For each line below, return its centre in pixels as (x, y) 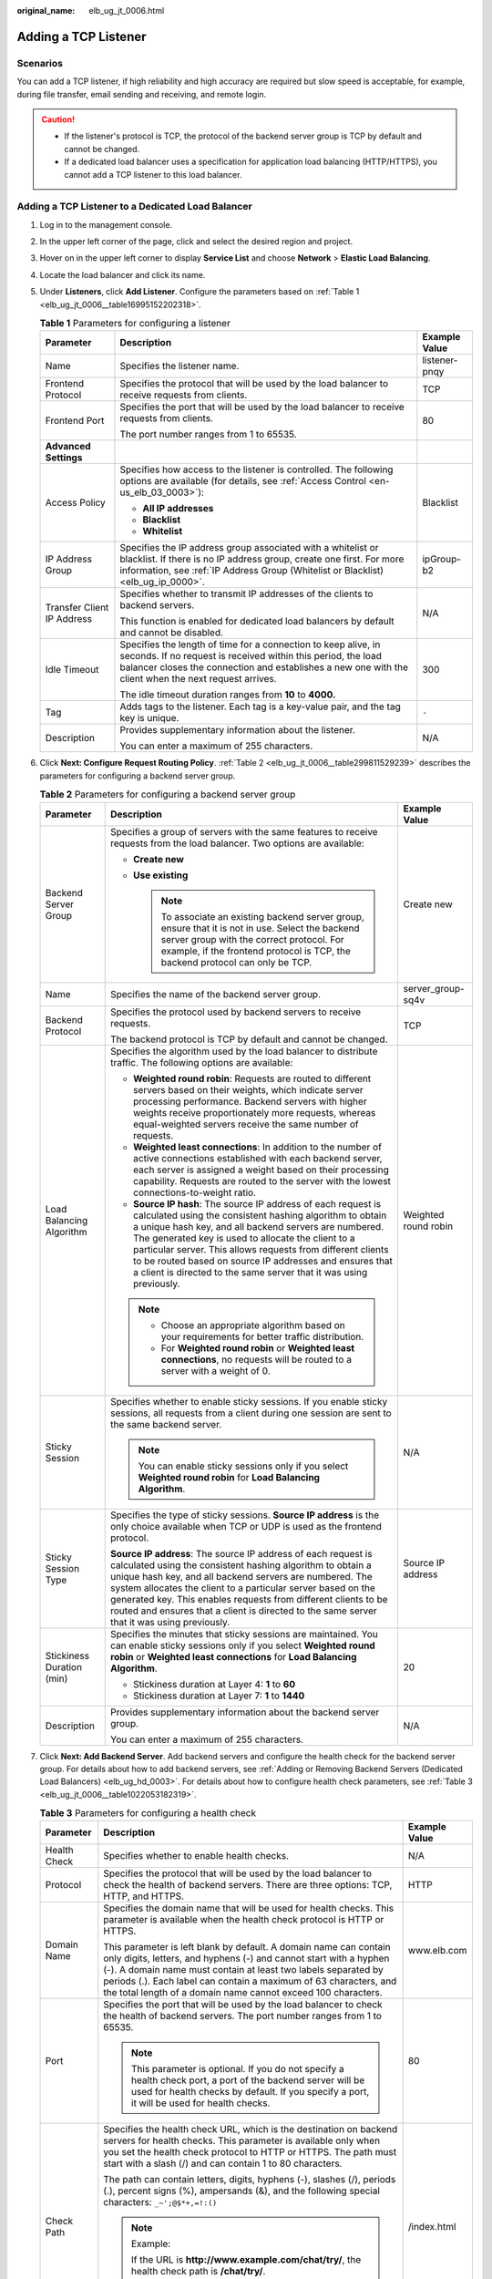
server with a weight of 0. (215, 1370)
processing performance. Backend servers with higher (251, 1101)
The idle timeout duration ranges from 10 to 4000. (228, 695)
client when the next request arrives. (198, 679)
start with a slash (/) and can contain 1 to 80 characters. (223, 2163)
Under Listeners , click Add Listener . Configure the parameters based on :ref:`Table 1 (200, 292)
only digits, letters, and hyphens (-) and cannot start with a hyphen (246, 1958)
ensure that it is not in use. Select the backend (260, 928)
